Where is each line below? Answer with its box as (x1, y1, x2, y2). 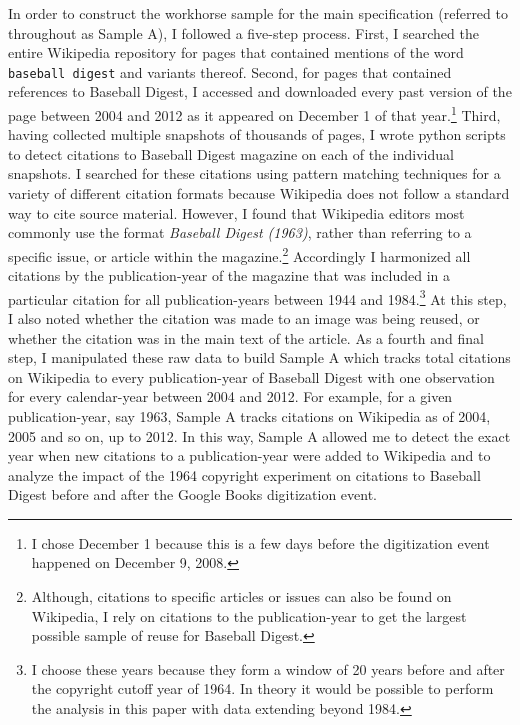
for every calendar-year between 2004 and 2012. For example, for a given (8, 386, 453, 407)
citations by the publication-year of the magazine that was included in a (8, 265, 450, 286)
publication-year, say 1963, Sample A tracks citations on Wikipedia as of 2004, (8, 405, 491, 426)
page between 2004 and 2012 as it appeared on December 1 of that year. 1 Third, (8, 102, 501, 125)
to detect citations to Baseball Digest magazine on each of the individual (8, 143, 454, 164)
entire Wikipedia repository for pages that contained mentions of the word (8, 42, 464, 63)
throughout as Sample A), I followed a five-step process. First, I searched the (8, 22, 479, 43)
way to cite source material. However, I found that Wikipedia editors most (8, 202, 465, 223)
